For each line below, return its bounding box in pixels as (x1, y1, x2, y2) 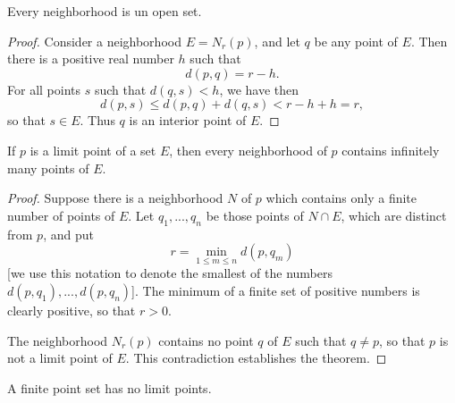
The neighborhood (7, 331, 108, 349)
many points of (7, 158, 89, 177)
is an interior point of (129, 111, 247, 130)
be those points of (206, 206, 304, 224)
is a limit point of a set (29, 140, 156, 159)
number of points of (7, 206, 115, 224)
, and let (254, 31, 300, 50)
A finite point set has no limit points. (7, 378, 212, 397)
